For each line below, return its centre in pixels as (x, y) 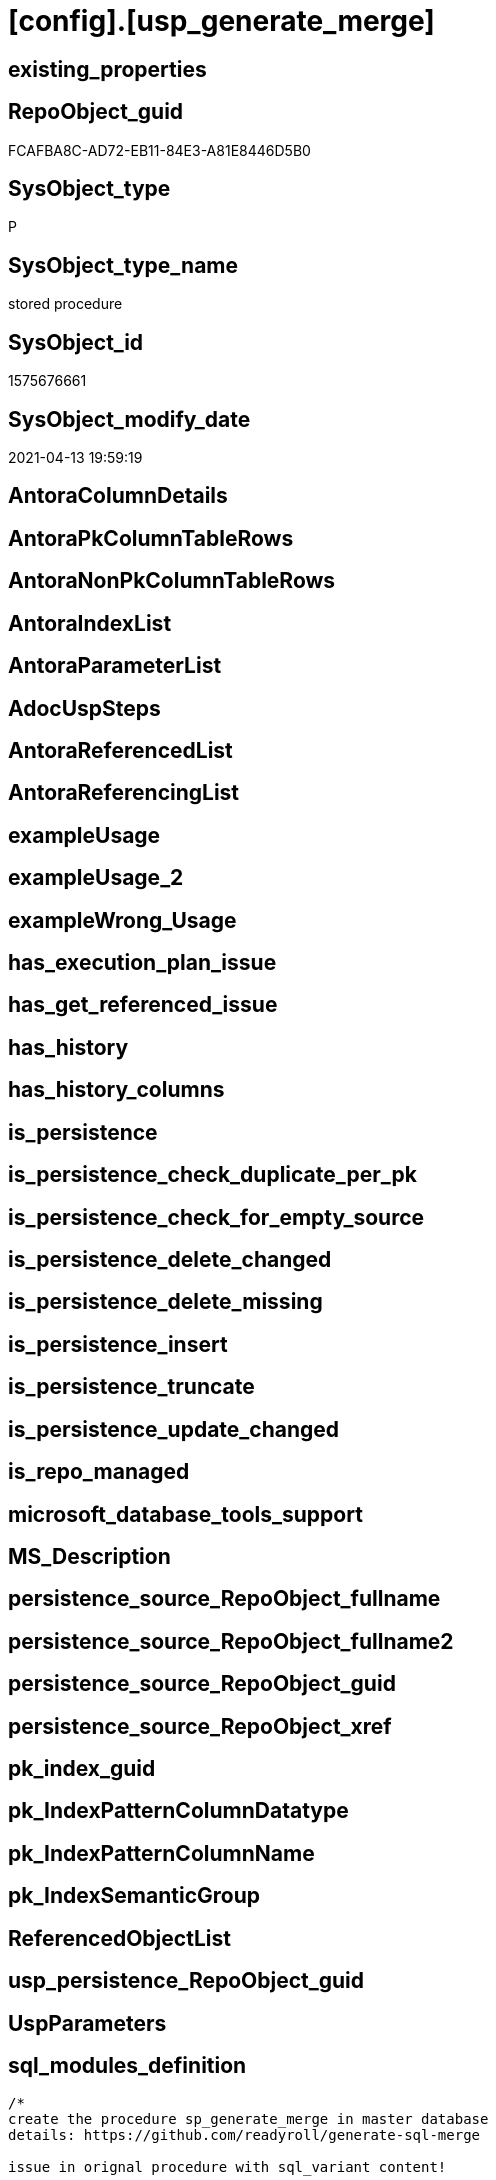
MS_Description (89, 1556)
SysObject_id (76, 342)
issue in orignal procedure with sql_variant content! (227, 2167)
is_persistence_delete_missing (165, 1302)
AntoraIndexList (90, 623)
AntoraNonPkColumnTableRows (172, 581)
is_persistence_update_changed (174, 1429)
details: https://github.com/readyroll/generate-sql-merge (244, 2135)
